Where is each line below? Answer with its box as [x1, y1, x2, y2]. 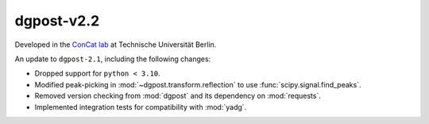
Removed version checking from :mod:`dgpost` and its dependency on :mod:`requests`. [34, 91, 322, 101]
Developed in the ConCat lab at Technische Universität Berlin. [14, 40, 217, 49]
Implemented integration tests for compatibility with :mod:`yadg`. [34, 102, 247, 111]
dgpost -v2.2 [14, 12, 100, 29]
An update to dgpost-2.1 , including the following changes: [14, 54, 211, 64]
